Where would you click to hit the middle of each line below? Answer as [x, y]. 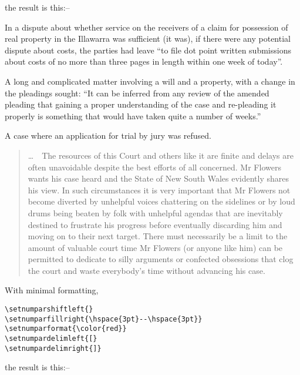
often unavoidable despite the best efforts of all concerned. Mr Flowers [154, 167]
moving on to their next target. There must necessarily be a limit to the [158, 236]
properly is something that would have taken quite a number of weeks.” [133, 115]
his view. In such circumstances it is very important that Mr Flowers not [159, 190]
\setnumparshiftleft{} [49, 309]
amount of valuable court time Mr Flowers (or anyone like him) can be [155, 247]
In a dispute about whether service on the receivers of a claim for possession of [146, 27]
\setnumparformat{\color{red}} [66, 329]
